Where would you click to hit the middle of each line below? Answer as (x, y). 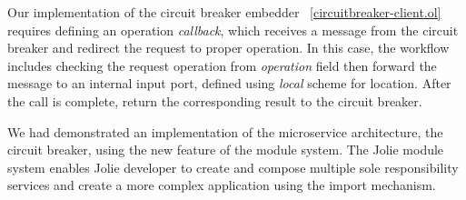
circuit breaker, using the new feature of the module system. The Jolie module (226, 150)
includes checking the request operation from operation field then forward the (222, 65)
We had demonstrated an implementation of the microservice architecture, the (225, 131)
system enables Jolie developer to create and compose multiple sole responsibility (233, 167)
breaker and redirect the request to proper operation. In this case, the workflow (228, 48)
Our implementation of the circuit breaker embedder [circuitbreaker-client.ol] (224, 12)
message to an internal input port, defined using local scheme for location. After (229, 83)
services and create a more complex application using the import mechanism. (222, 185)
